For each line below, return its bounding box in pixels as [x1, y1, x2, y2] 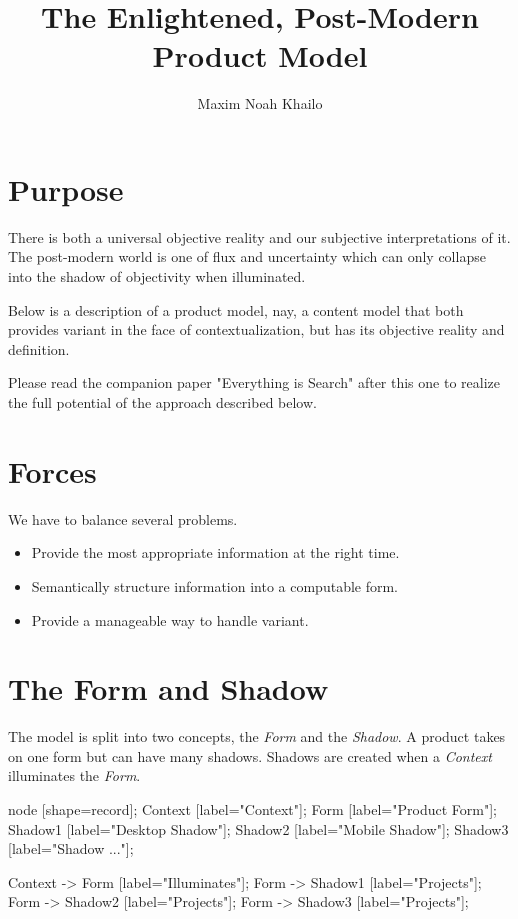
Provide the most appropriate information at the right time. [31, 542, 400, 563]
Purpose [8, 168, 124, 209]
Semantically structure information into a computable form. [31, 575, 399, 596]
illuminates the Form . [8, 765, 141, 786]
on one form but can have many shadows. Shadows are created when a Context [8, 745, 492, 766]
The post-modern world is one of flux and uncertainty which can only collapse [8, 246, 486, 267]
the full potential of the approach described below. [8, 392, 317, 412]
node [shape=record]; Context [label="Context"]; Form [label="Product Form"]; [8, 799, 497, 819]
